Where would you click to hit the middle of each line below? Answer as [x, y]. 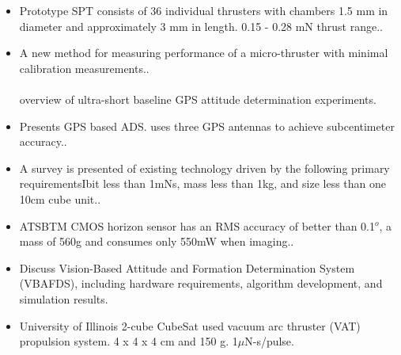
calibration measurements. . [84, 68]
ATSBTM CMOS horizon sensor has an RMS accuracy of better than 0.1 [197, 225]
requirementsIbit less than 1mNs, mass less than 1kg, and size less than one [203, 183]
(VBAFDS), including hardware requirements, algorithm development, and [201, 283]
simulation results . [64, 298]
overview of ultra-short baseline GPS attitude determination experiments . [198, 99]
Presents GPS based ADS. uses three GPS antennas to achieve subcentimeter [207, 126]
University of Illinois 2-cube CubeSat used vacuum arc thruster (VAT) [190, 325]
